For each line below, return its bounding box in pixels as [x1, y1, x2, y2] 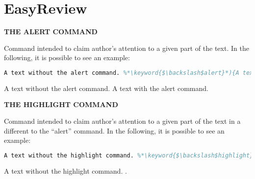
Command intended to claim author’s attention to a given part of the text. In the [4, 43, 249, 53]
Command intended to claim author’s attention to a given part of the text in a [4, 115, 241, 126]
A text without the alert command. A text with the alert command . [4, 83, 208, 93]
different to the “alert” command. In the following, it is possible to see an [4, 125, 225, 135]
